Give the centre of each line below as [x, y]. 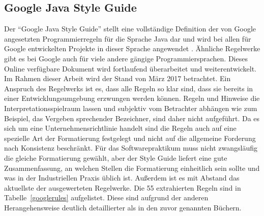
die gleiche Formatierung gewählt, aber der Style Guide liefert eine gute [116, 157]
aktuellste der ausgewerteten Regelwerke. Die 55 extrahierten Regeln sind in [123, 187]
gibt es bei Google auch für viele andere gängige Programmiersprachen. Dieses [126, 58]
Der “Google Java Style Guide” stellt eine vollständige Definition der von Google [130, 29]
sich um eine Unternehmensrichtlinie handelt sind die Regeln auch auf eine [120, 128]
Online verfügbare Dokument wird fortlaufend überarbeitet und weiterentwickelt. [130, 68]
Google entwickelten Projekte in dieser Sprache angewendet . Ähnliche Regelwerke [132, 48]
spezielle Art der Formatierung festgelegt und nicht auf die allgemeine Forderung [130, 138]
